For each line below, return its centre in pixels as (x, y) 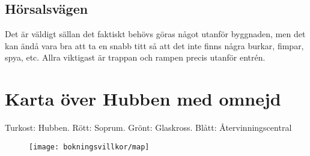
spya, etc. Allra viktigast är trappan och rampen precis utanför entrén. (135, 57)
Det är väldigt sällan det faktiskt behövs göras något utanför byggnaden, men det (155, 34)
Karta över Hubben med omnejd (143, 99)
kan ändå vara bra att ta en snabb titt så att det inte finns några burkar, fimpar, (154, 45)
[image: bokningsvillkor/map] (89, 147)
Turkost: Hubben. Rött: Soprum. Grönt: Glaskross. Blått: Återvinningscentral (148, 127)
